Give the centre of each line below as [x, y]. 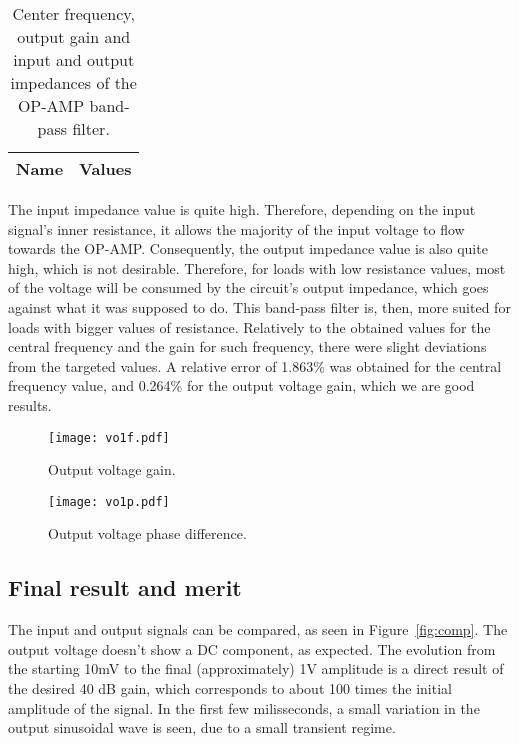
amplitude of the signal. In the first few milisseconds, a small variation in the [244, 707]
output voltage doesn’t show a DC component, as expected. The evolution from [252, 648]
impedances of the [73, 82]
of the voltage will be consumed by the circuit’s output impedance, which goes [248, 287]
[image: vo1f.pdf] [109, 437]
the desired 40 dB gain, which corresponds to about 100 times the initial [230, 688]
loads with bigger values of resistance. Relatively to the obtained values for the [249, 326]
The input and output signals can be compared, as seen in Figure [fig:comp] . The [258, 629]
